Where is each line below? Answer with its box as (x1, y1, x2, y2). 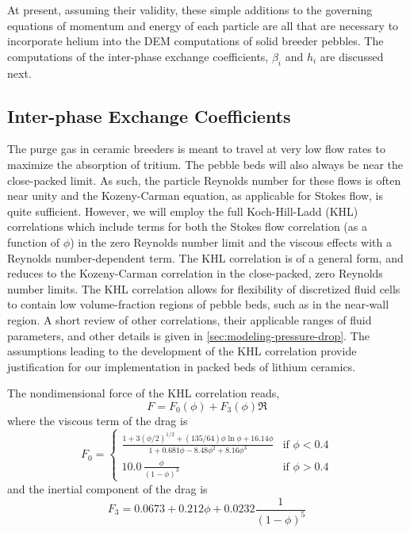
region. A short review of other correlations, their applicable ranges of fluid (7, 311, 372, 328)
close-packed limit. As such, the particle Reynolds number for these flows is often (7, 171, 401, 188)
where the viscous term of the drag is (7, 412, 188, 428)
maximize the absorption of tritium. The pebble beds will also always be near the (7, 155, 403, 172)
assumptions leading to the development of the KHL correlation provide (7, 343, 357, 359)
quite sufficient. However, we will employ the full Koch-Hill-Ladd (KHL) (7, 202, 358, 219)
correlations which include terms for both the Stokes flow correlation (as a (7, 218, 367, 235)
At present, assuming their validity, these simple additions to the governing (7, 2, 373, 17)
